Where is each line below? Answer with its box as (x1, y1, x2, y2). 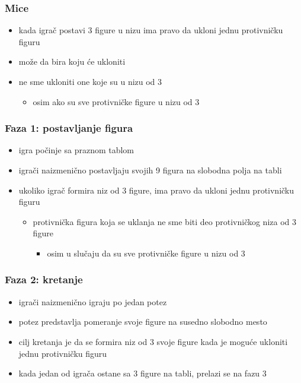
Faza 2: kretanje (5, 272, 83, 287)
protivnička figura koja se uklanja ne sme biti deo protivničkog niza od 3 (33, 215, 297, 227)
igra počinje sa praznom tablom (18, 144, 135, 156)
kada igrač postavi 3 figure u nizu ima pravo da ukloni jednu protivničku (18, 24, 283, 36)
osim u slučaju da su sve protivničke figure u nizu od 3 (47, 246, 245, 259)
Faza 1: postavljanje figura (5, 121, 133, 135)
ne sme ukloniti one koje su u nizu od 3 (18, 75, 162, 87)
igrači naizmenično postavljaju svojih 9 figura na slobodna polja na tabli (18, 164, 282, 176)
